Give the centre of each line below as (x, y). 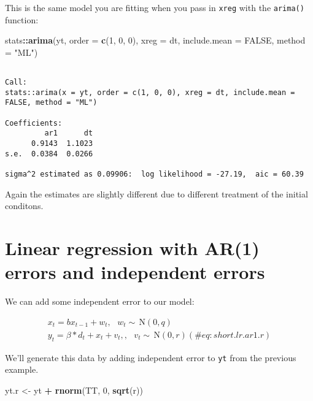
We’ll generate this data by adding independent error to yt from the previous (151, 357)
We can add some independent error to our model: (100, 301)
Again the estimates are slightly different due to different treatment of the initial (156, 193)
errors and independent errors (135, 272)
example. (22, 369)
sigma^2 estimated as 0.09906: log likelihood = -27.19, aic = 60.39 (154, 174)
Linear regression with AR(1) (132, 248)
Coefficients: (34, 123)
